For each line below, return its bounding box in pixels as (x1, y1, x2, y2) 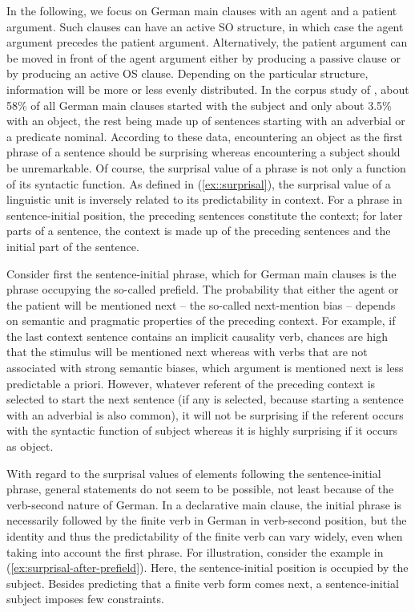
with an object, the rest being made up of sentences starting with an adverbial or (6, 112, 405, 129)
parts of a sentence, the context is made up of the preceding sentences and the (6, 222, 391, 239)
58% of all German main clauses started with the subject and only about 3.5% (6, 96, 392, 113)
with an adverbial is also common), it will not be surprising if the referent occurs (6, 406, 404, 423)
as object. (6, 438, 54, 455)
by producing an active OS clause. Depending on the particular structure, (6, 65, 369, 82)
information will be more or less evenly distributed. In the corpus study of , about (6, 80, 409, 97)
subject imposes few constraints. (6, 590, 164, 607)
